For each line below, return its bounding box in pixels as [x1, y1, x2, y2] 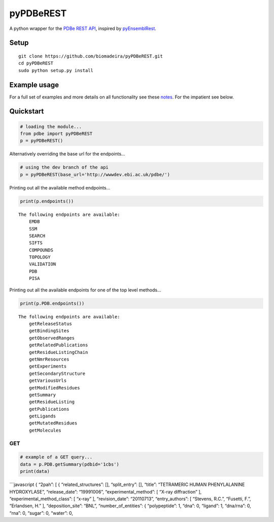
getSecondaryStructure [28, 371, 86, 376]
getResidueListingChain [28, 349, 88, 355]
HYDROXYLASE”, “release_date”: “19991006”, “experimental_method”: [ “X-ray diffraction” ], [9, 488, 202, 495]
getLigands [28, 413, 56, 419]
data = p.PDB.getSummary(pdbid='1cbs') [20, 461, 119, 467]
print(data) [20, 469, 50, 474]
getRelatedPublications [28, 342, 88, 348]
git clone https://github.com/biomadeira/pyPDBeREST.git [18, 53, 163, 59]
